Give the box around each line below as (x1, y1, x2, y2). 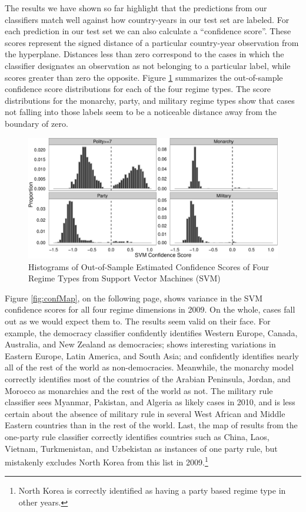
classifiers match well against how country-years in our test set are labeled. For (5, 13, 290, 25)
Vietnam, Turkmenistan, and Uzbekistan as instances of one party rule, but (5, 442, 278, 454)
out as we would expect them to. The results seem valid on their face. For (5, 315, 271, 327)
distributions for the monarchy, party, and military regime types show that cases (5, 94, 295, 106)
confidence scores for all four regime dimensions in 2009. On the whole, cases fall (5, 303, 295, 316)
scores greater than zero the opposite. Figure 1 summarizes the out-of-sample (5, 71, 283, 83)
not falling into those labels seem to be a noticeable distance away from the (5, 106, 277, 118)
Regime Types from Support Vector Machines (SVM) (28, 272, 221, 284)
